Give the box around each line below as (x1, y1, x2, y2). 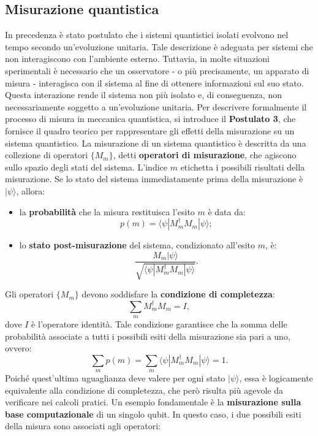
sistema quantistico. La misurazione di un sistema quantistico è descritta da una (5, 136, 306, 149)
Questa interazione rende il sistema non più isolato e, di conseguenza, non (5, 88, 282, 101)
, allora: (16, 184, 45, 197)
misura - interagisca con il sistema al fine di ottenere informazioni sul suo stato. (5, 76, 304, 89)
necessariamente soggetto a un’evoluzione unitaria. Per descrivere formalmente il (5, 100, 307, 113)
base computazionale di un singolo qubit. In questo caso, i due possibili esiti (5, 407, 301, 420)
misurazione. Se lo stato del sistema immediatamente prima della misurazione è (5, 172, 303, 185)
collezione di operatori (5, 148, 88, 161)
